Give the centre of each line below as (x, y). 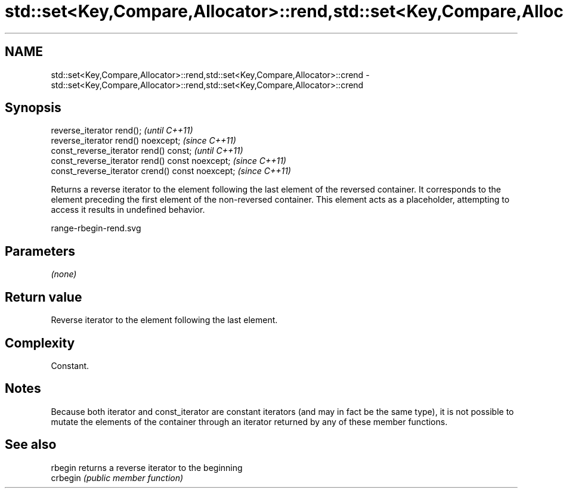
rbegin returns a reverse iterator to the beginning (147, 467)
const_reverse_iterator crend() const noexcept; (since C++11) (171, 171)
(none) (64, 274)
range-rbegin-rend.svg (96, 228)
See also (31, 445)
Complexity (40, 343)
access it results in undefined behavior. (128, 210)
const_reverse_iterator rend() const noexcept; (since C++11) (168, 161)
